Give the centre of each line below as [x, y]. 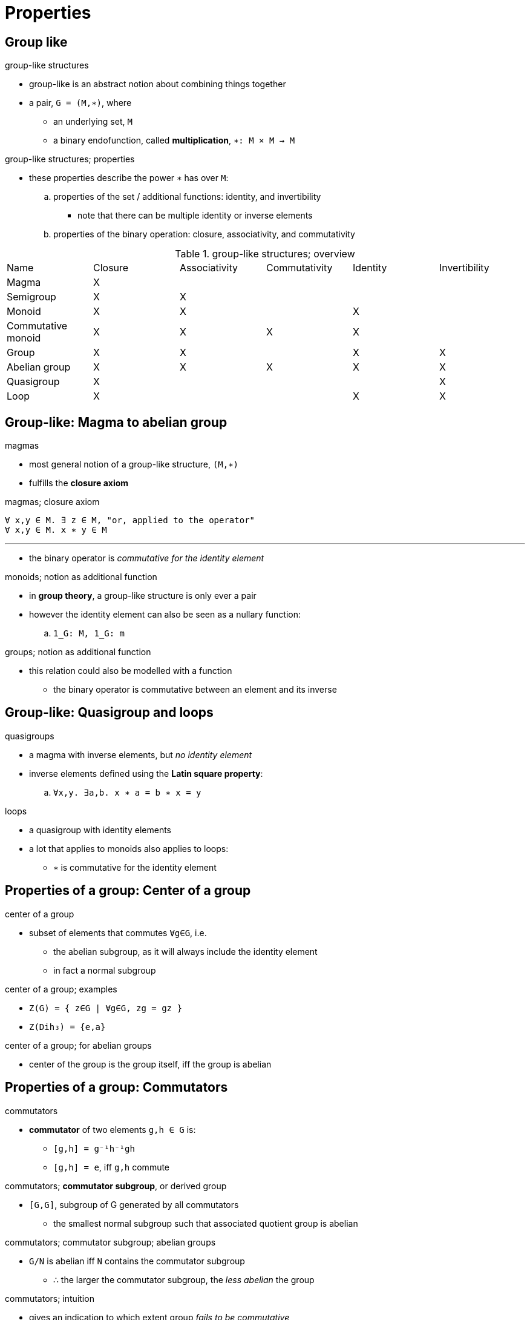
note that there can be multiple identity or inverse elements [195, 216]
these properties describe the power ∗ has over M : [129, 178]
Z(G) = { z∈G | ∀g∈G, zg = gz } [106, 1008]
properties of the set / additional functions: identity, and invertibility [187, 197]
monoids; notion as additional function [81, 577]
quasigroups [30, 736]
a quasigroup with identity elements [100, 830]
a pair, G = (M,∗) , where [80, 103]
